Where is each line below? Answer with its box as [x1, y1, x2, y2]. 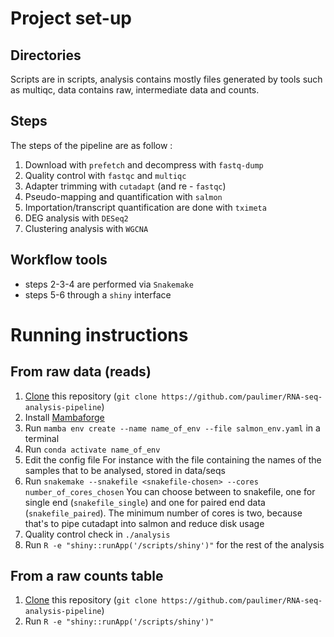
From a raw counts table [10, 568, 164, 585]
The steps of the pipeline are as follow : [10, 139, 173, 151]
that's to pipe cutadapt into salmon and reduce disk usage [24, 517, 265, 529]
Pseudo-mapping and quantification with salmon [24, 190, 223, 202]
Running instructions [10, 323, 189, 346]
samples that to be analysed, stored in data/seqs [24, 464, 226, 476]
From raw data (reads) [10, 363, 152, 381]
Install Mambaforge [24, 411, 105, 423]
